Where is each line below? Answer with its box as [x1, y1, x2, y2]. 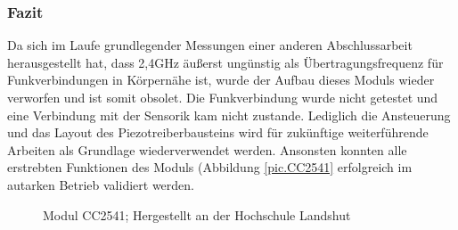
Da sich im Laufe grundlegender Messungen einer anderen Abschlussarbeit [7, 36, 413, 54]
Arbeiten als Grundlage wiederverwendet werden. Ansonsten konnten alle [7, 140, 407, 159]
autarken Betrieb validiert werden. [7, 175, 194, 193]
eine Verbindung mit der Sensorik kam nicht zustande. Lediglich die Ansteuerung [7, 105, 451, 124]
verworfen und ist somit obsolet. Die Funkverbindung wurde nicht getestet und [7, 88, 438, 106]
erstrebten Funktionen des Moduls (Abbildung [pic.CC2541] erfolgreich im [7, 158, 413, 177]
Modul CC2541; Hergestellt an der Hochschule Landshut [43, 205, 351, 224]
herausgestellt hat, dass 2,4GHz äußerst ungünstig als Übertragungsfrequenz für [7, 53, 444, 71]
